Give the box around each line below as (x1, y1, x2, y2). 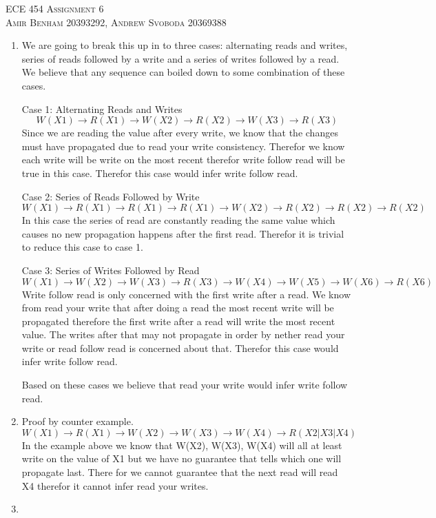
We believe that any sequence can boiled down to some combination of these (21, 65, 345, 79)
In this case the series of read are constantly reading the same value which (21, 213, 335, 227)
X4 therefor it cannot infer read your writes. (21, 478, 209, 493)
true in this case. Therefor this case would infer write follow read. (21, 165, 298, 180)
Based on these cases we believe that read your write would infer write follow (21, 377, 348, 392)
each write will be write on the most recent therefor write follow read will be (21, 152, 345, 167)
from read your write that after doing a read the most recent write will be (21, 300, 334, 315)
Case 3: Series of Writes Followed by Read (21, 262, 200, 277)
